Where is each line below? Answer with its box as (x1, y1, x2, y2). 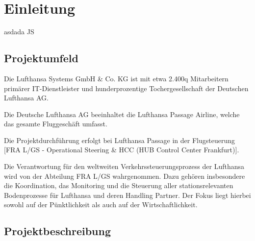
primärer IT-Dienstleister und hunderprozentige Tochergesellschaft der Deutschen (4, 83, 249, 93)
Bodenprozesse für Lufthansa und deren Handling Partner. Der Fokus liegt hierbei (4, 190, 251, 200)
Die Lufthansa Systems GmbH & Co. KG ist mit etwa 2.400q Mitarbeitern (4, 73, 229, 83)
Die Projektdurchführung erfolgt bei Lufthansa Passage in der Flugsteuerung (4, 135, 235, 145)
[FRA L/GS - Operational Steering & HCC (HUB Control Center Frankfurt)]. (4, 145, 239, 155)
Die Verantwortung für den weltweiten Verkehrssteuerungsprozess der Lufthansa (4, 161, 244, 171)
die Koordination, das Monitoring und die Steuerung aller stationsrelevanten (4, 180, 233, 191)
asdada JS (4, 26, 34, 37)
